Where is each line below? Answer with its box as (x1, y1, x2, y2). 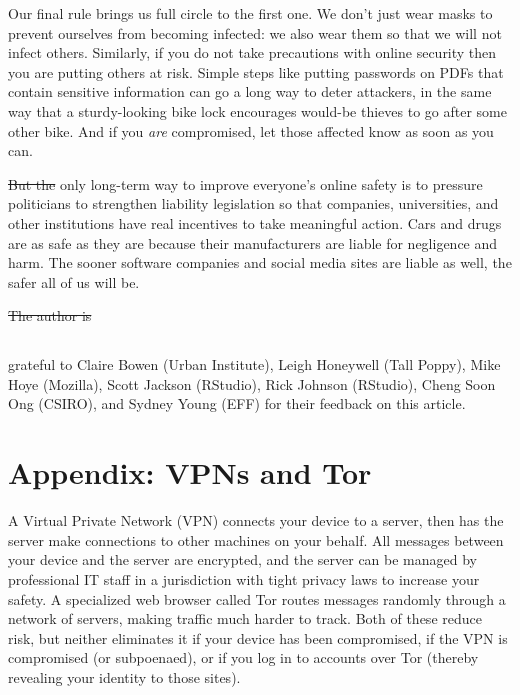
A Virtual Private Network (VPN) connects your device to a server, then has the (8, 510, 504, 531)
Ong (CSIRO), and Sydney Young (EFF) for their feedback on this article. (8, 393, 466, 414)
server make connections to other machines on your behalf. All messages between (8, 529, 504, 550)
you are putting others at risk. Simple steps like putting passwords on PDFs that (8, 61, 504, 82)
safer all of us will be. (8, 271, 140, 292)
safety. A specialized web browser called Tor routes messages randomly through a (8, 588, 506, 609)
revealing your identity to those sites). (8, 666, 241, 687)
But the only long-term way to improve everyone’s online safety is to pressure (8, 173, 483, 194)
